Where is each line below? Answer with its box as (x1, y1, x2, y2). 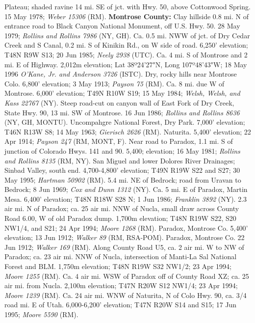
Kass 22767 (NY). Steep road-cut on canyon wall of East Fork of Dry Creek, (4, 97, 234, 108)
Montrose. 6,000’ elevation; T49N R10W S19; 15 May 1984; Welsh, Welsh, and (4, 88, 240, 98)
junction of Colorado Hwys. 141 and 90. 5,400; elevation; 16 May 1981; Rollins (4, 145, 240, 156)
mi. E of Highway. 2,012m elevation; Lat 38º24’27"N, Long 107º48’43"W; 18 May (4, 59, 247, 69)
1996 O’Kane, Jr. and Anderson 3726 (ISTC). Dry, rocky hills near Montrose (4, 69, 237, 79)
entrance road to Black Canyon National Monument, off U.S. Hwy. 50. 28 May (4, 21, 240, 31)
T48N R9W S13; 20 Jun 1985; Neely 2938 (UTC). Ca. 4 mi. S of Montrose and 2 (4, 49, 248, 59)
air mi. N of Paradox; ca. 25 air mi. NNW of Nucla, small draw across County (4, 203, 239, 214)
